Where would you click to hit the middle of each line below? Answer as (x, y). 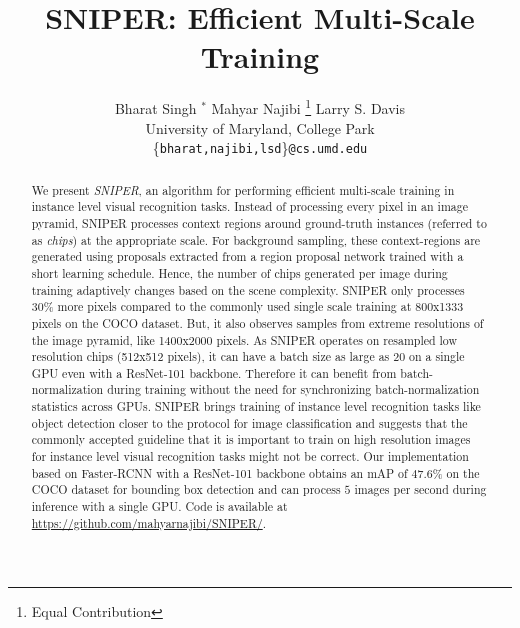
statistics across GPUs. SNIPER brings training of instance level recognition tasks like (256, 406)
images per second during (420, 489)
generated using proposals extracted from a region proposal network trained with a (247, 256)
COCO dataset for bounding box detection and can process (186, 489)
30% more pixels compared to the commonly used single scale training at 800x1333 (247, 306)
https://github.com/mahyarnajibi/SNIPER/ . (148, 522)
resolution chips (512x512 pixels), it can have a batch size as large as (210, 356)
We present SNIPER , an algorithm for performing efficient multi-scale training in (243, 189)
